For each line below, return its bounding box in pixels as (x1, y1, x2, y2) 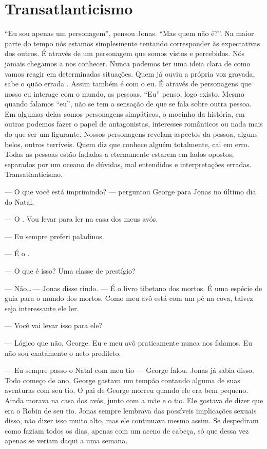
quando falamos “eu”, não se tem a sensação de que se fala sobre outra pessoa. (5, 98, 252, 109)
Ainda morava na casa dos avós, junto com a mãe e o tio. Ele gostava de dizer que (5, 394, 263, 405)
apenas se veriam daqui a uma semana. (5, 435, 128, 446)
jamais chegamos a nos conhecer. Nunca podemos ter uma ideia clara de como (5, 58, 251, 68)
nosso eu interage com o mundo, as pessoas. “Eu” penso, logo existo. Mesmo (5, 88, 244, 99)
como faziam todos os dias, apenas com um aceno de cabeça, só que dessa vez (5, 425, 249, 436)
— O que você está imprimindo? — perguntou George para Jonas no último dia (5, 186, 256, 197)
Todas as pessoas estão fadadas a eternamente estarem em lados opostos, (5, 149, 234, 159)
